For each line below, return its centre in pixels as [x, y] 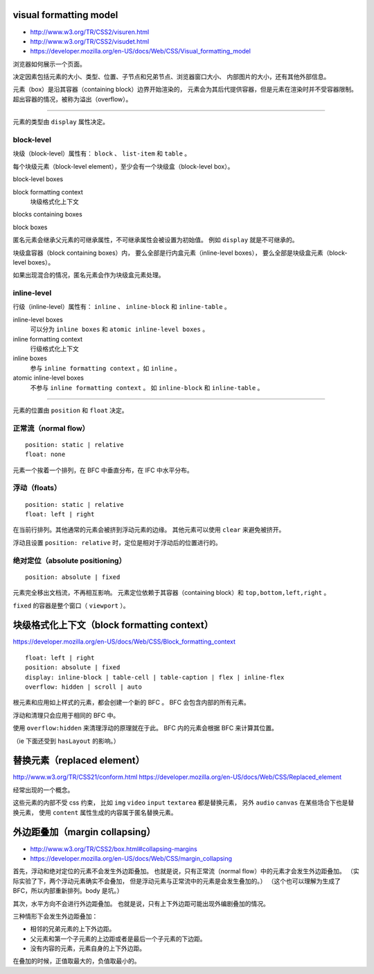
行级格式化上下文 [54, 349]
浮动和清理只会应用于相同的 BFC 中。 [66, 715]
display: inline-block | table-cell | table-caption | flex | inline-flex [155, 677]
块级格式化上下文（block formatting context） [113, 625]
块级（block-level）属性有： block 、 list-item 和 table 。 [102, 153]
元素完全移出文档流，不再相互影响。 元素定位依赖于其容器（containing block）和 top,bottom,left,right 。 [171, 593]
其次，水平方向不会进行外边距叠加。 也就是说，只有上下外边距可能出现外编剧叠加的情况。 [141, 903]
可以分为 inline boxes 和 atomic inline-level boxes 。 [119, 329]
